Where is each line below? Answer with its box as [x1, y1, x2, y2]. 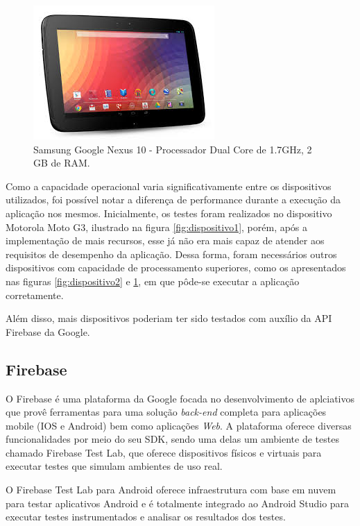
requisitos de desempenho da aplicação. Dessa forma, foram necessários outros [6, 246, 337, 261]
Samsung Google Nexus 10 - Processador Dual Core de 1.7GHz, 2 [33, 142, 312, 156]
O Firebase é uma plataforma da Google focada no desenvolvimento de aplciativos [6, 391, 355, 405]
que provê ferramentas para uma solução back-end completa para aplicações [6, 405, 327, 419]
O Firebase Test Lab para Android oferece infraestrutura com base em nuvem [6, 482, 336, 497]
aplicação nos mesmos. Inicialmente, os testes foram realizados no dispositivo [6, 205, 332, 220]
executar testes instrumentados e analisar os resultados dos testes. [6, 509, 286, 524]
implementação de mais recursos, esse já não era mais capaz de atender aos [6, 233, 325, 248]
